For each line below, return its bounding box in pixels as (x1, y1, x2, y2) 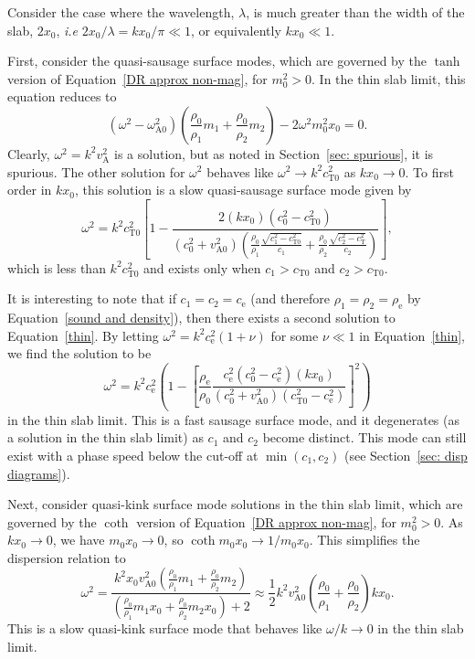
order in (7, 180, 52, 199)
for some (270, 325, 319, 345)
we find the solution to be (7, 344, 152, 363)
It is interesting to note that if (7, 289, 176, 308)
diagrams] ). (7, 463, 70, 483)
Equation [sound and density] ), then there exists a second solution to (7, 308, 396, 327)
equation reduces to (7, 87, 117, 106)
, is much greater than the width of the (246, 3, 465, 21)
